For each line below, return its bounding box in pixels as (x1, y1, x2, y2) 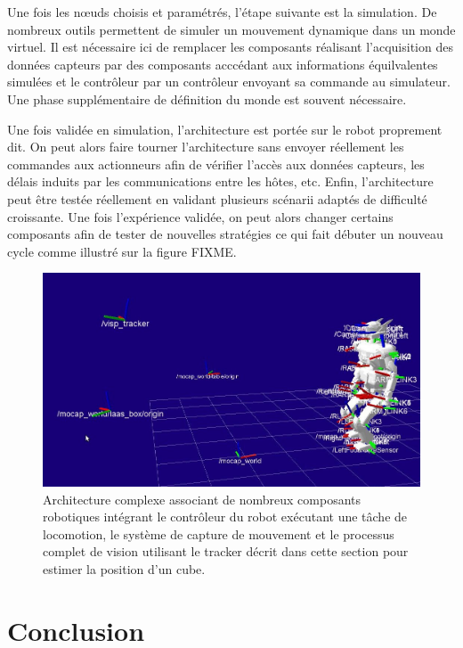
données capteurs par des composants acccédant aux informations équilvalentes (7, 54, 438, 73)
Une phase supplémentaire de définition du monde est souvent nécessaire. (7, 89, 407, 108)
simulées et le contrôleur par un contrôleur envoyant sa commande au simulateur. (7, 72, 451, 91)
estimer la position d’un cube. (43, 560, 206, 578)
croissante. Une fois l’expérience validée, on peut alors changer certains (7, 207, 394, 226)
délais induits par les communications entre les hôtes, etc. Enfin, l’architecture (7, 172, 434, 191)
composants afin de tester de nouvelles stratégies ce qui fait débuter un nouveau (7, 225, 443, 243)
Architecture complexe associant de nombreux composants (43, 489, 361, 508)
